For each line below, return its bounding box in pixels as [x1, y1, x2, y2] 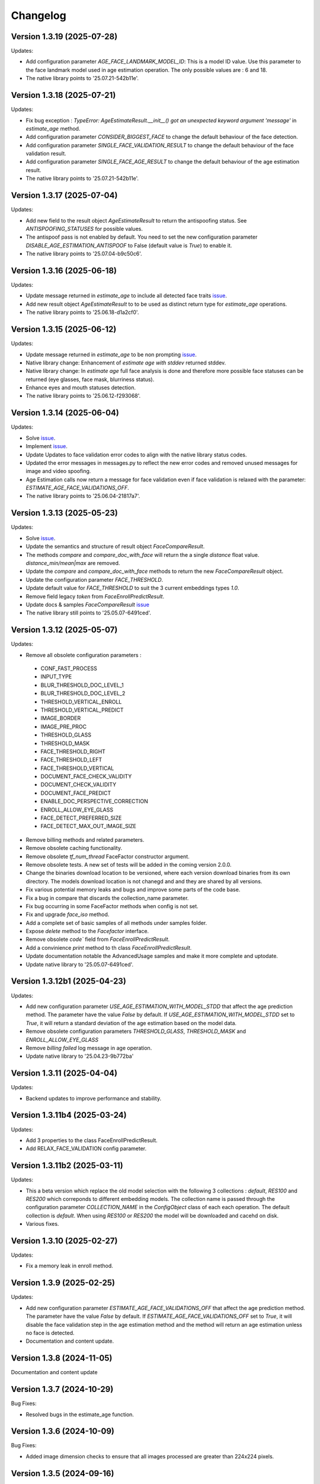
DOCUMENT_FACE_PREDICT [40, 789, 111, 797]
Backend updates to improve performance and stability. [25, 1095, 162, 1102]
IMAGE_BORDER [40, 715, 81, 722]
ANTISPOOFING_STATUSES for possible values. [25, 225, 143, 232]
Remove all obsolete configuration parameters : [25, 651, 142, 658]
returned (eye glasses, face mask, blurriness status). [25, 376, 155, 383]
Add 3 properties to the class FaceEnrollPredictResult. [25, 1137, 158, 1144]
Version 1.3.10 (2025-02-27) [11, 1235, 118, 1246]
